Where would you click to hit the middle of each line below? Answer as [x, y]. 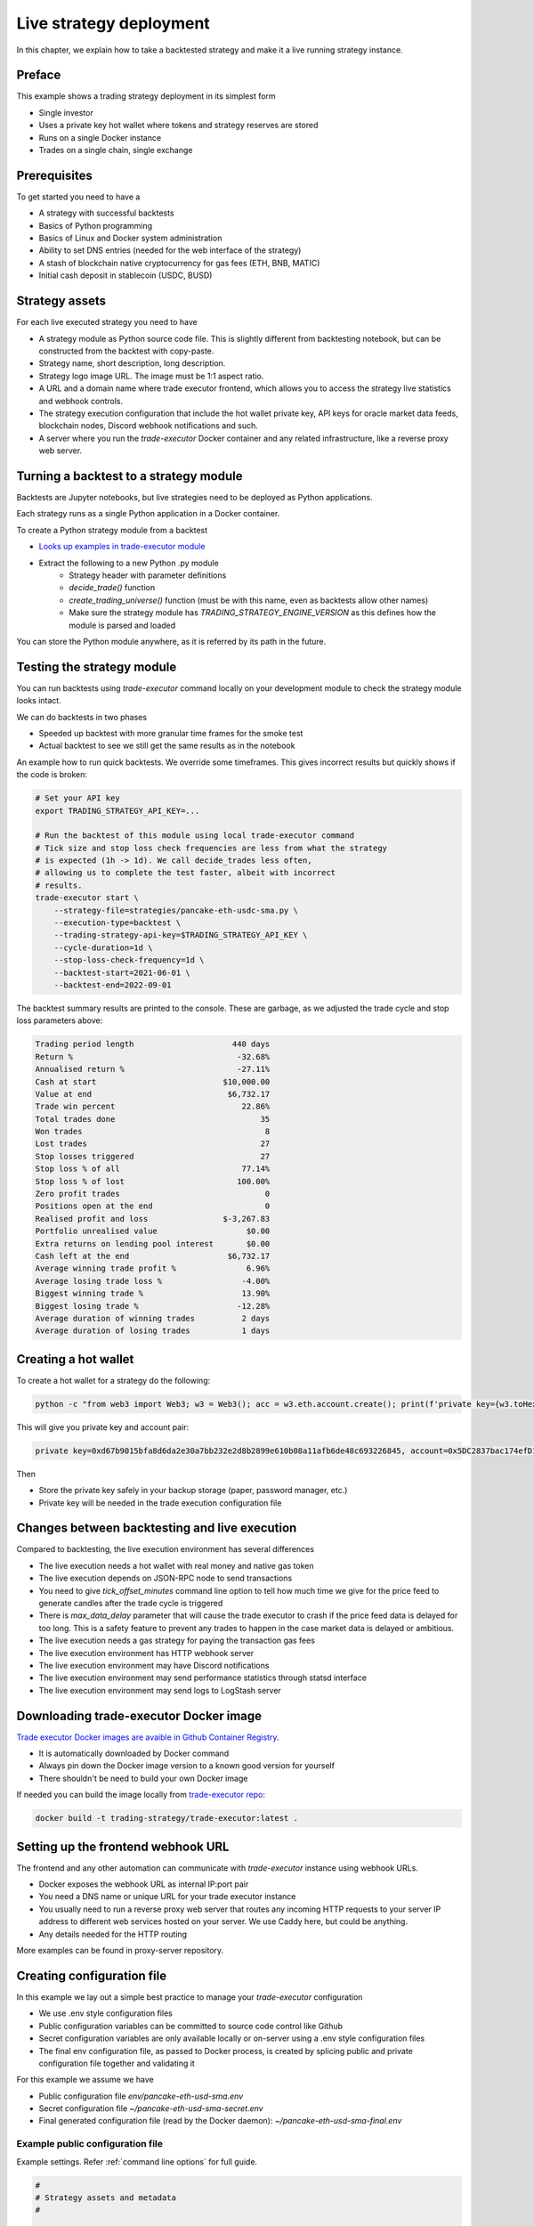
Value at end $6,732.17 [153, 1094]
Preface [39, 75]
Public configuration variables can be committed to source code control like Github [190, 2026]
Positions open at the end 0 [153, 1206]
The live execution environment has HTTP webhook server [146, 1653]
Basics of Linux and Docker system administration [130, 238]
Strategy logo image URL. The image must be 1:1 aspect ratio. [151, 376]
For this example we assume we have [85, 2080]
